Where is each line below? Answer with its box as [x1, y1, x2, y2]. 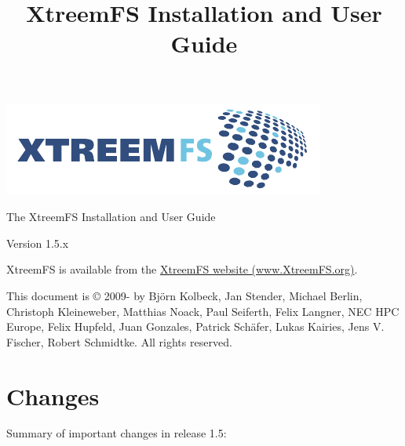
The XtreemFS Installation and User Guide [6, 208, 216, 225]
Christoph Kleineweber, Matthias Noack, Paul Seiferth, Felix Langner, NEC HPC [6, 303, 400, 319]
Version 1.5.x [6, 234, 69, 251]
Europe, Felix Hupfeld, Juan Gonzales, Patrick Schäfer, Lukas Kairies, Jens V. [6, 318, 385, 335]
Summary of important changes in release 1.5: [6, 425, 227, 441]
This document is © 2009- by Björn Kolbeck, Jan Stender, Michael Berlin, [6, 287, 363, 303]
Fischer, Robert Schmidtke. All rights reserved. [6, 333, 232, 350]
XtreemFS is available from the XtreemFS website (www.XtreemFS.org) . [6, 261, 358, 277]
